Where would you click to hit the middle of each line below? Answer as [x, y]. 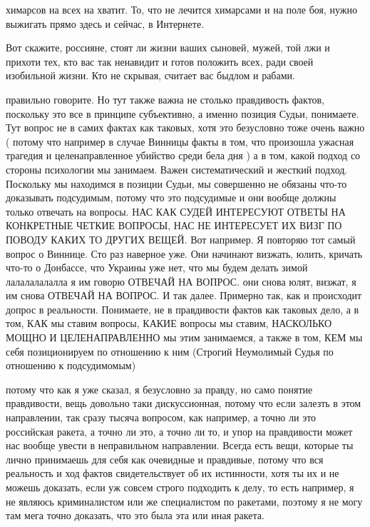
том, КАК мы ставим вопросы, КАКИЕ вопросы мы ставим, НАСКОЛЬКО [169, 323]
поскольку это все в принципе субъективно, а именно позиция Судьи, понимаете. [183, 113]
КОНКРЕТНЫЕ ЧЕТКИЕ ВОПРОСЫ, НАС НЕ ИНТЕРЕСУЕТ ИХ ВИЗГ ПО [174, 225]
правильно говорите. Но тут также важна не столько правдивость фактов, [165, 99]
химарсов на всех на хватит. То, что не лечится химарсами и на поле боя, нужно [181, 9]
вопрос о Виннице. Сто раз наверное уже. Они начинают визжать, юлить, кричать [184, 253]
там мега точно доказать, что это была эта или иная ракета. [135, 515]
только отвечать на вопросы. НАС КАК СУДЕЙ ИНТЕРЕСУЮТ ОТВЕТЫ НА [176, 211]
